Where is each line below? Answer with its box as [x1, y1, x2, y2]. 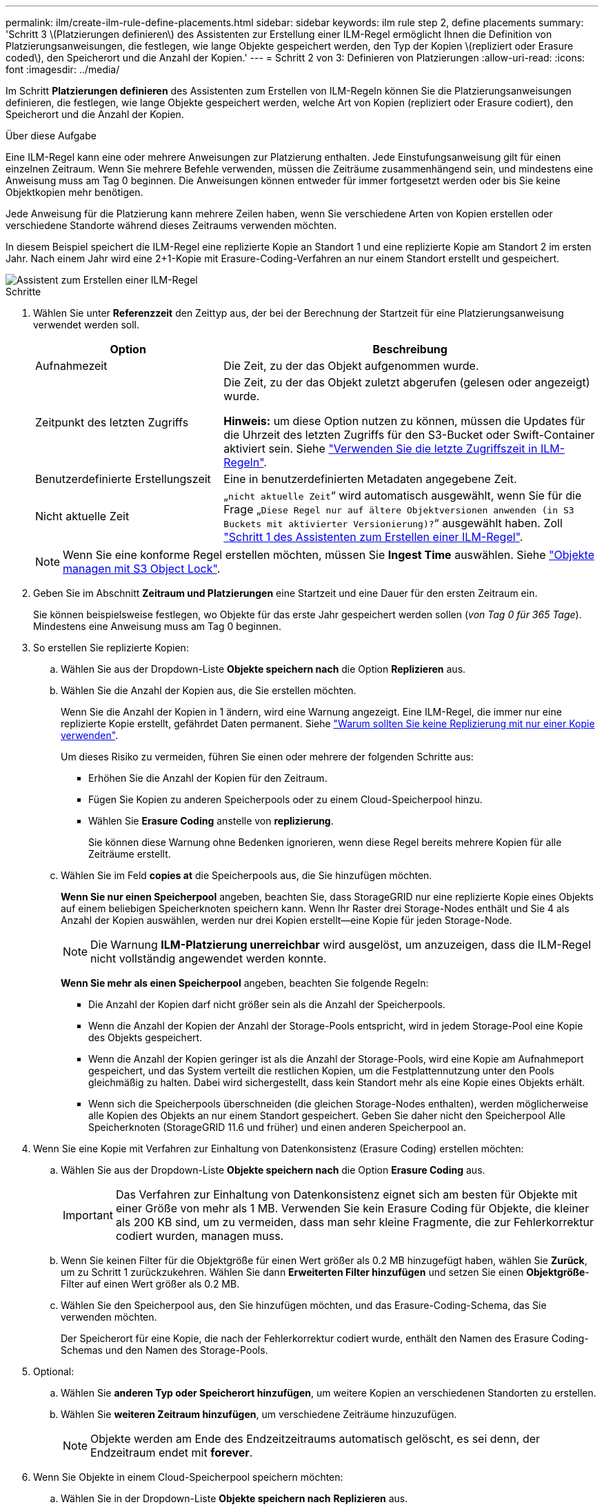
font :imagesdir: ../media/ [6, 63, 120, 75]
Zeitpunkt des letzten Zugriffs [35, 415, 189, 429]
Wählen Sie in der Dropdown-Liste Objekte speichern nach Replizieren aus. [61, 1493, 408, 1504]
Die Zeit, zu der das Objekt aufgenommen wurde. [223, 359, 479, 373]
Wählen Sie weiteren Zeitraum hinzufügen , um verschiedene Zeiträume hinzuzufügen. [61, 1408, 457, 1420]
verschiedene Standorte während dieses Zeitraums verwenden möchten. [6, 219, 337, 231]
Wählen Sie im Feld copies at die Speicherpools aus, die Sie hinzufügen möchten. [61, 869, 432, 881]
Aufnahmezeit [35, 359, 108, 373]
